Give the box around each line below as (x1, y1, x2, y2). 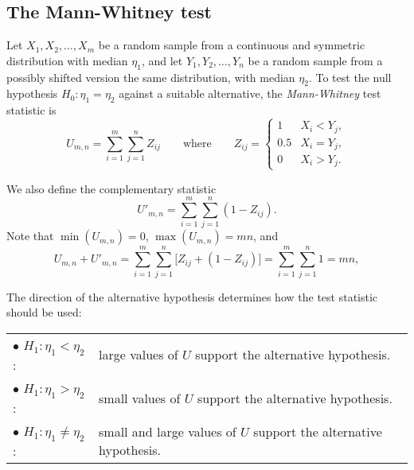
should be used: (6, 304, 82, 320)
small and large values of (99, 422, 236, 441)
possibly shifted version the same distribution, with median (6, 68, 295, 85)
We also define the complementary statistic (6, 180, 217, 196)
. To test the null (308, 68, 392, 85)
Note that (6, 227, 54, 244)
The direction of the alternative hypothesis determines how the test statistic (6, 288, 378, 305)
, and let (141, 52, 183, 68)
